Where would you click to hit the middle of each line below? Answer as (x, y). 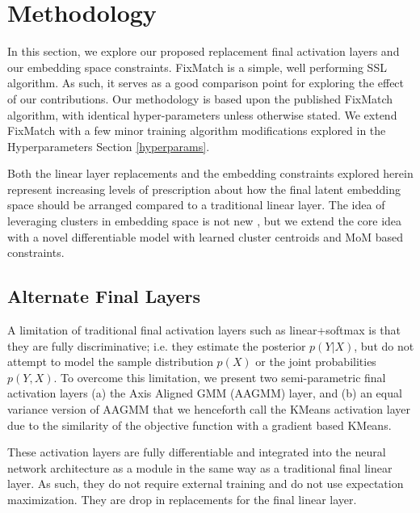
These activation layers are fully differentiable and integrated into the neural (197, 452)
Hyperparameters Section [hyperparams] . (109, 146)
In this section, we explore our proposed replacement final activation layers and (204, 51)
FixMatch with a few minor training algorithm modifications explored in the (197, 130)
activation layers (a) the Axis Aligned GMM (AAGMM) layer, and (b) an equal (205, 393)
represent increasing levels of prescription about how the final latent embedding (204, 189)
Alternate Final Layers (104, 296)
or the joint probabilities (316, 362)
